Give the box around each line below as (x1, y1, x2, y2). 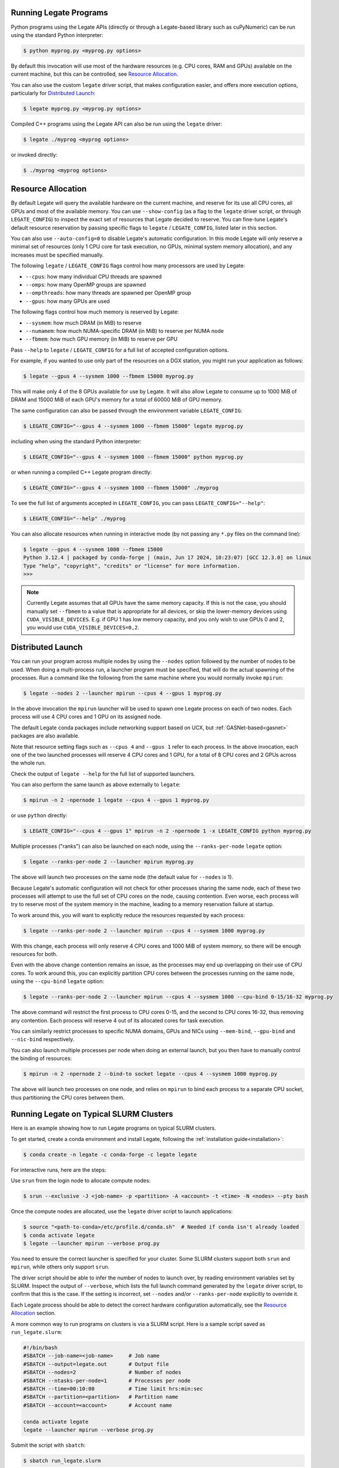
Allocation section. (11, 1309, 56, 1317)
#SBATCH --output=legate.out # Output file (23, 1361, 169, 1368)
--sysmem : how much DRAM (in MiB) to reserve (25, 319, 142, 326)
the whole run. (11, 759, 46, 766)
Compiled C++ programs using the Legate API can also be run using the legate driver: (11, 120, 223, 127)
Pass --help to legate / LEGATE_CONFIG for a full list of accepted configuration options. (11, 346, 229, 353)
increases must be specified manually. (11, 251, 104, 258)
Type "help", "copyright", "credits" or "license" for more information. (23, 563, 240, 569)
